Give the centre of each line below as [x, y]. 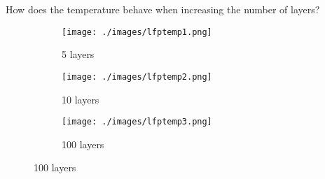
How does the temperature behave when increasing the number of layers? [163, 9]
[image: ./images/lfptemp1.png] [137, 32]
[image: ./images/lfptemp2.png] [137, 77]
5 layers [78, 54]
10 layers [81, 99]
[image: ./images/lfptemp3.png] [137, 122]
